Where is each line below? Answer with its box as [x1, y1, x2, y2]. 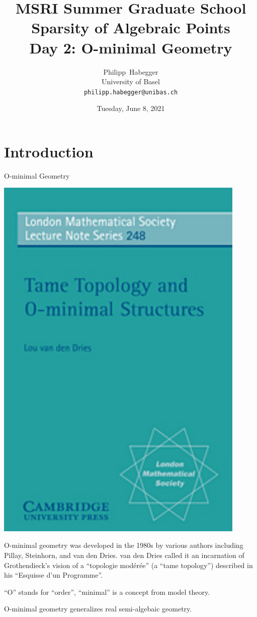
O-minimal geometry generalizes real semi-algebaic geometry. [4, 603, 192, 614]
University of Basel [102, 76, 160, 87]
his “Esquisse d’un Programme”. [4, 570, 103, 580]
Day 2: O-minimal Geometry [29, 37, 232, 58]
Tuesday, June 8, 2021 [97, 103, 165, 114]
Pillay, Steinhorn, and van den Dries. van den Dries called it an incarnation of [4, 550, 244, 560]
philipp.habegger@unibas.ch [83, 88, 178, 96]
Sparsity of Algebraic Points [31, 17, 230, 38]
